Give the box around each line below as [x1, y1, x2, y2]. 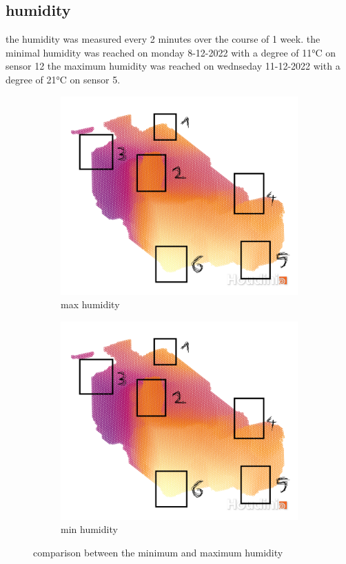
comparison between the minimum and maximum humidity [33, 545, 283, 559]
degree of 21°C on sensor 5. [6, 72, 121, 86]
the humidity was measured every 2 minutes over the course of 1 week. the [6, 32, 320, 46]
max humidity [61, 297, 120, 312]
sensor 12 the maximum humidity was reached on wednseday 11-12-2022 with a [6, 59, 340, 73]
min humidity [61, 522, 118, 536]
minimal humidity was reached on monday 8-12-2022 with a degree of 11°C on [6, 45, 336, 59]
